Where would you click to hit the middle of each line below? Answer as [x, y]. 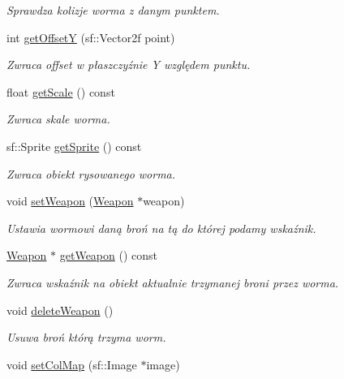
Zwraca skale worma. [58, 119]
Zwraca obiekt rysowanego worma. [91, 173]
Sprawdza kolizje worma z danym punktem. [113, 10]
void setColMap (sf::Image [72, 364]
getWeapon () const [109, 255]
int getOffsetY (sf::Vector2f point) [91, 37]
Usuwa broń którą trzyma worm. [86, 337]
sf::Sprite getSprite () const [74, 146]
